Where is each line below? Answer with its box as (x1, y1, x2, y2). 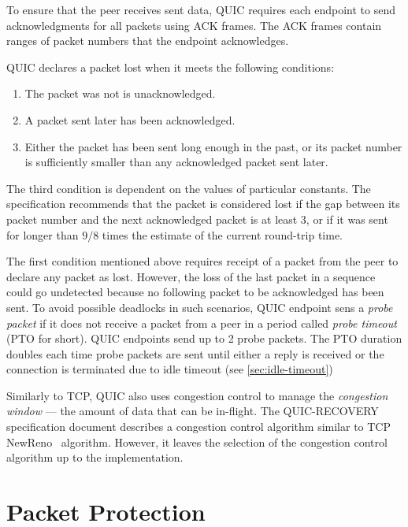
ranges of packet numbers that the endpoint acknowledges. (6, 32, 289, 49)
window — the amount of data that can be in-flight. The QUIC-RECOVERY (6, 403, 379, 419)
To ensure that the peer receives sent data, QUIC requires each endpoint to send (6, 2, 396, 17)
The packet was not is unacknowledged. (24, 85, 216, 102)
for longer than (6, 226, 79, 243)
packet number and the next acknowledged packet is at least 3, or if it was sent (6, 210, 388, 227)
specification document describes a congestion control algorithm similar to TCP (6, 418, 391, 435)
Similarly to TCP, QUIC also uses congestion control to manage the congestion (6, 387, 388, 403)
